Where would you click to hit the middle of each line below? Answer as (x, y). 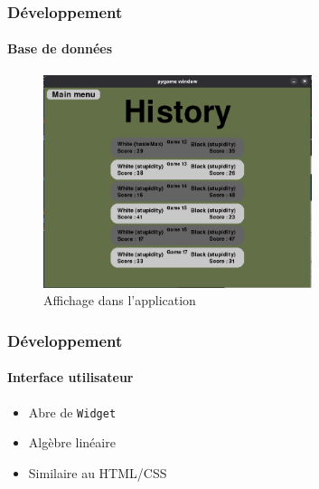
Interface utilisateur (70, 377)
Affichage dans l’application (120, 300)
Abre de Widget (72, 412)
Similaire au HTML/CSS (98, 472)
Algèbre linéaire (72, 442)
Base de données (60, 48)
